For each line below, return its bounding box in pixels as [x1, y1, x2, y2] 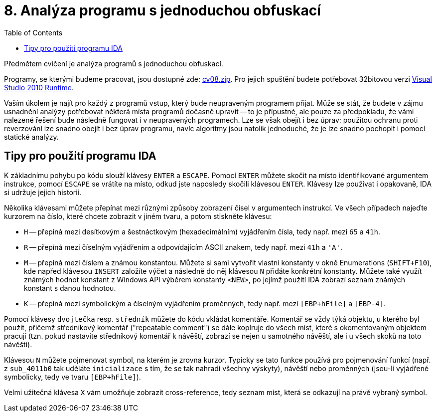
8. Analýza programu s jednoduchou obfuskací [4, 2, 321, 19]
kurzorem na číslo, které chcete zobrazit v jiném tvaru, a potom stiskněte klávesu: [4, 211, 272, 220]
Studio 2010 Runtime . [4, 83, 74, 92]
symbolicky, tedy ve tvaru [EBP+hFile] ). [4, 372, 141, 381]
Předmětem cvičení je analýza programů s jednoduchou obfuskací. [4, 59, 223, 68]
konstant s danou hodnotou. [24, 283, 116, 292]
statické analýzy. [4, 132, 59, 141]
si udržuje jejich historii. [4, 188, 82, 197]
